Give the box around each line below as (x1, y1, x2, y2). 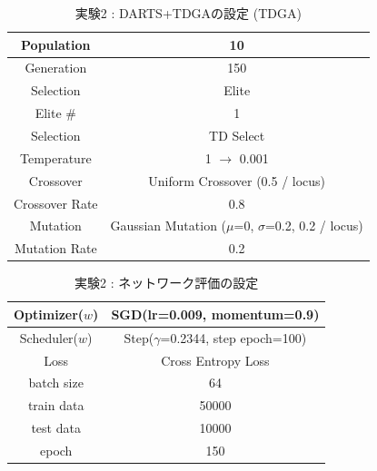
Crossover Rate (14, 193, 98, 212)
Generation (25, 58, 87, 77)
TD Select (209, 125, 265, 144)
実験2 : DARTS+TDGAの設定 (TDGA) (74, 4, 302, 22)
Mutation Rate (14, 239, 97, 258)
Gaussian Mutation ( (110, 216, 227, 235)
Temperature (19, 148, 92, 167)
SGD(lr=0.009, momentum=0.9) (111, 304, 320, 323)
